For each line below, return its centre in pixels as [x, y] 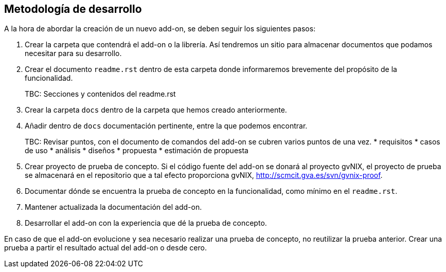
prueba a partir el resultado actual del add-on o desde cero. [105, 248]
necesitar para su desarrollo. [73, 53]
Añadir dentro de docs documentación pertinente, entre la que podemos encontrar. [166, 126]
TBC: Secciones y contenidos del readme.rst [100, 94]
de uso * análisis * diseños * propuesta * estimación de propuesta [137, 151]
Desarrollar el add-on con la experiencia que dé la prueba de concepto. [146, 223]
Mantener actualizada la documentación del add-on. [113, 207]
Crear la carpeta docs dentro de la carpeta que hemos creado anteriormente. [156, 110]
